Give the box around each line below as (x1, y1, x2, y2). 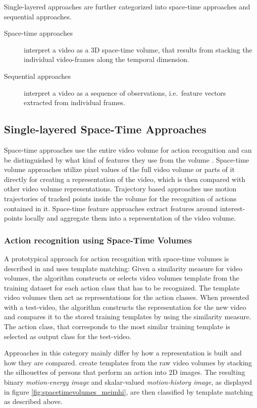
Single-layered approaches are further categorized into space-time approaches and (4, 1, 251, 11)
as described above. (4, 396, 63, 407)
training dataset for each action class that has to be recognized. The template (4, 282, 240, 292)
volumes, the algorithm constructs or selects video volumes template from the (4, 273, 240, 283)
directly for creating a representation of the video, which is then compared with (4, 174, 246, 184)
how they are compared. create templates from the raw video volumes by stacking (4, 357, 252, 367)
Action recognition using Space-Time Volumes (4, 233, 192, 246)
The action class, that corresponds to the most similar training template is (4, 321, 230, 332)
